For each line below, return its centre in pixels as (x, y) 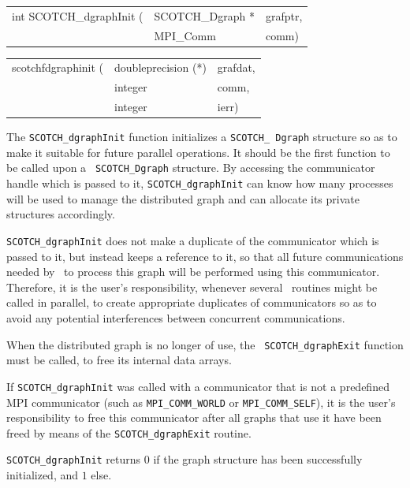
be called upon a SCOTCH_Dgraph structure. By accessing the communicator (191, 168)
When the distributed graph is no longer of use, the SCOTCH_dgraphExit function (205, 344)
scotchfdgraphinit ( (58, 67)
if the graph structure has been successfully (258, 459)
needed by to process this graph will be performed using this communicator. (193, 272)
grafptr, (284, 15)
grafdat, (236, 67)
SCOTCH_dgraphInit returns (74, 459)
